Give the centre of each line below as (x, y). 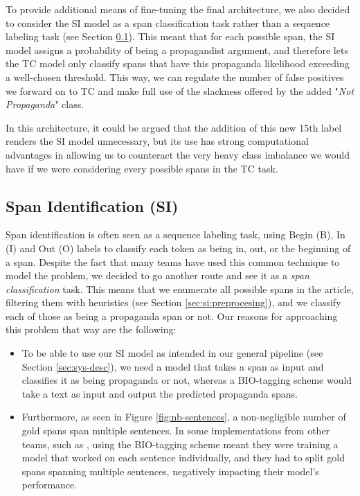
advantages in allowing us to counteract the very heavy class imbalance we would (178, 154)
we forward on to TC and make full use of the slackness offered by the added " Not (180, 90)
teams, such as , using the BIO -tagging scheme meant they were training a (180, 444)
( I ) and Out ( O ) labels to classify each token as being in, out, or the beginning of (178, 248)
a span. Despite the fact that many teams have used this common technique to (173, 262)
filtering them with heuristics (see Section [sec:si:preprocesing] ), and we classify (173, 302)
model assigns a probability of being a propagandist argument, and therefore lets (177, 50)
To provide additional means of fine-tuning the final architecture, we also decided (178, 9)
